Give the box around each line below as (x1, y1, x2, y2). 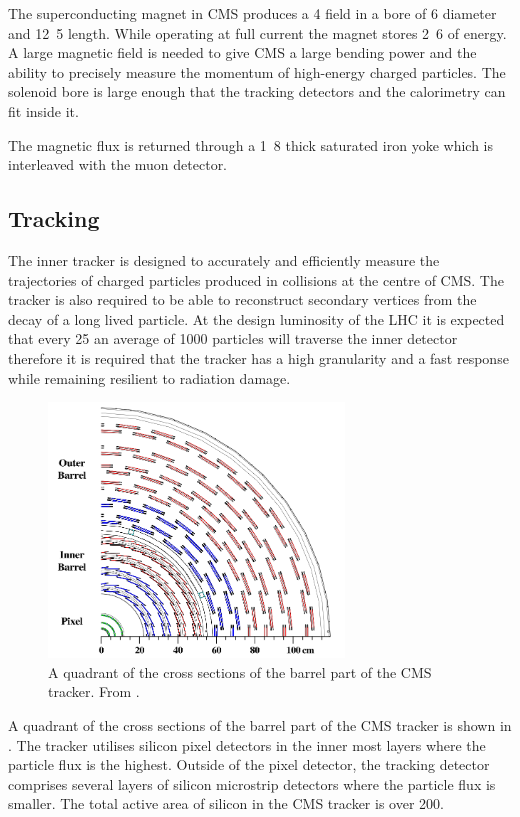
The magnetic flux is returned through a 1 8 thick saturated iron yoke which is (8, 134, 493, 155)
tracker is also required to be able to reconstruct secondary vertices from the (8, 289, 477, 310)
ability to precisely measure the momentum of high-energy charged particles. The (8, 61, 506, 82)
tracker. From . (48, 681, 140, 702)
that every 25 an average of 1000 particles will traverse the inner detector (8, 328, 458, 349)
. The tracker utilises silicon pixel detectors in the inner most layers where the (8, 734, 486, 755)
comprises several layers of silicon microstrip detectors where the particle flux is (8, 773, 496, 794)
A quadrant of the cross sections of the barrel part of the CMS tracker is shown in (8, 715, 512, 736)
